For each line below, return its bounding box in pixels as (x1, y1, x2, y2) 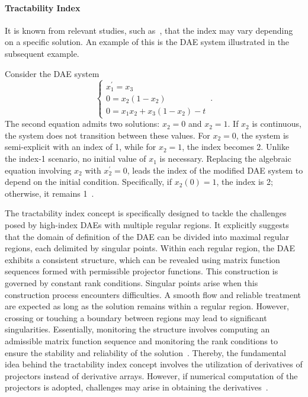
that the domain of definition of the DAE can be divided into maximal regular (5, 230, 290, 242)
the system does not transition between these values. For (5, 129, 210, 141)
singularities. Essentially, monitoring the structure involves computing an (5, 323, 270, 335)
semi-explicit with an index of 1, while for (5, 140, 156, 153)
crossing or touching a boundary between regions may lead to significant (5, 311, 267, 324)
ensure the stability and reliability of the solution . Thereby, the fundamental (5, 346, 286, 358)
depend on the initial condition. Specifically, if (5, 175, 172, 188)
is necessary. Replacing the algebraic (159, 152, 291, 165)
